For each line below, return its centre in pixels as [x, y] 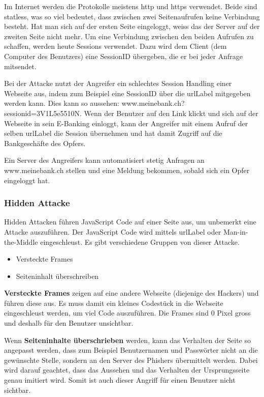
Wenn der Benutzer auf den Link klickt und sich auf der [171, 113]
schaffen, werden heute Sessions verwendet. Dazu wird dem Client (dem [115, 46]
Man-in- [236, 231]
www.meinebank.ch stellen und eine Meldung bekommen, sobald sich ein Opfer [127, 170]
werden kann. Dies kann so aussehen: [62, 103]
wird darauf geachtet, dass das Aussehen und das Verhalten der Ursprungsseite [127, 370]
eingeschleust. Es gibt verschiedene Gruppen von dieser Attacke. [140, 242]
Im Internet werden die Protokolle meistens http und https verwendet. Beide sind [131, 6]
